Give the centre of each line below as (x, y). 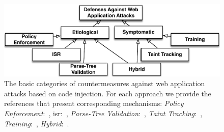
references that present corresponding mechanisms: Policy (94, 103)
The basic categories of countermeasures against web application (105, 83)
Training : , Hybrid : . (37, 123)
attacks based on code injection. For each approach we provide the (108, 93)
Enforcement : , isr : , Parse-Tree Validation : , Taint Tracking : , (103, 113)
